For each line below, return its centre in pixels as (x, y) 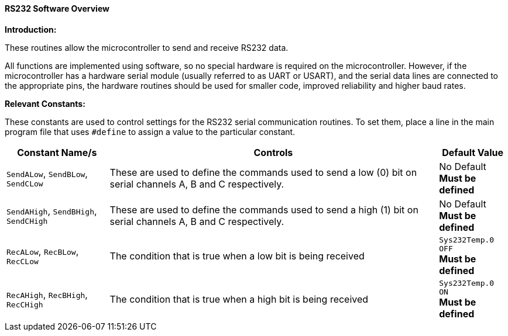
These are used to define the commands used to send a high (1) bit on (264, 209)
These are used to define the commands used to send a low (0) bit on (263, 172)
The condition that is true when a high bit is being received (239, 299)
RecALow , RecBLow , (43, 252)
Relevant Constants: (45, 103)
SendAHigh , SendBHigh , (52, 211)
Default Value (473, 152)
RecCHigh (25, 305)
